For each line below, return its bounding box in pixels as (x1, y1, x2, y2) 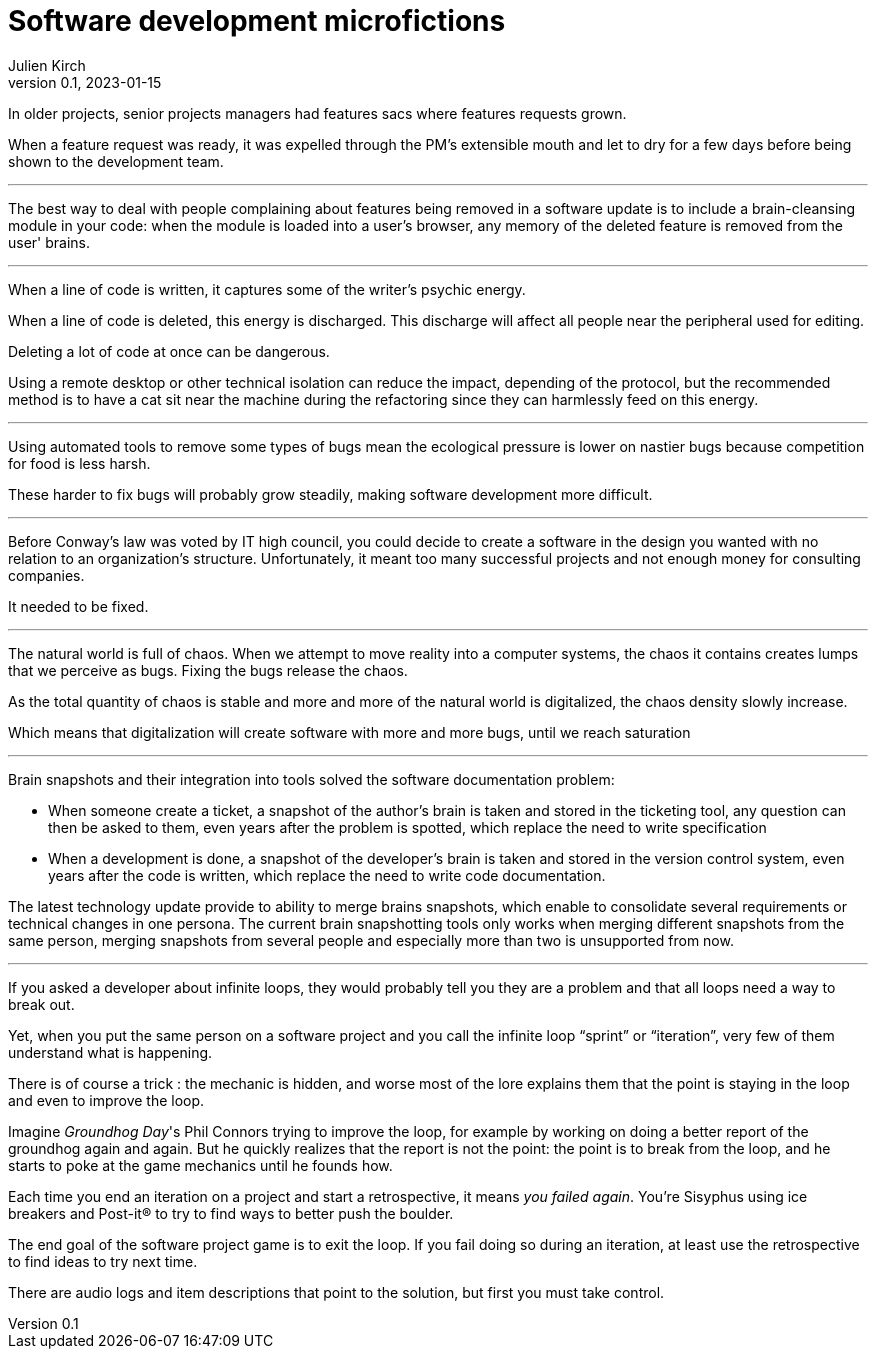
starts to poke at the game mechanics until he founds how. (8, 1156, 393, 1174)
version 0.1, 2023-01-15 (8, 73, 162, 91)
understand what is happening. (8, 1043, 213, 1061)
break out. (8, 995, 75, 1013)
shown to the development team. (8, 152, 224, 170)
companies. (8, 566, 85, 584)
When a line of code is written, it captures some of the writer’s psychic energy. (8, 280, 526, 298)
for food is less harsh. (8, 454, 151, 472)
